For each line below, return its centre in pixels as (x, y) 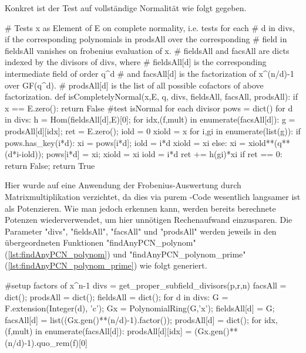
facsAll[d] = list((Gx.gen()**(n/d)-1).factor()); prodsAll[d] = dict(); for (133, 319)
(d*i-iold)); (24, 154)
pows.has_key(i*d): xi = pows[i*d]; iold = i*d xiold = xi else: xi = (125, 142)
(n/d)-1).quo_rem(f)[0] (46, 343)
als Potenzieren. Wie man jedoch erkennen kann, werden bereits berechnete (140, 208)
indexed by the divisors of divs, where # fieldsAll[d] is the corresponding (136, 62)
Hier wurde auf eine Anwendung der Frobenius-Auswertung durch (123, 185)
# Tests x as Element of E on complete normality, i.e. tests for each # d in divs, (150, 27)
